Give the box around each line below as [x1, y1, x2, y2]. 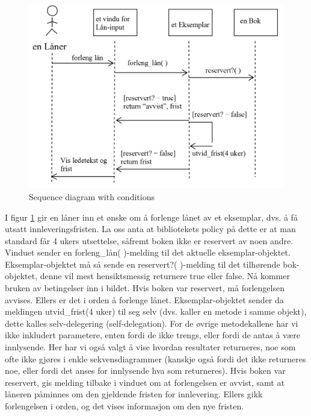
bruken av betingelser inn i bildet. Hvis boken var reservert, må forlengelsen [5, 282, 285, 294]
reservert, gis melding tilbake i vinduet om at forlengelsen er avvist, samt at [5, 376, 285, 388]
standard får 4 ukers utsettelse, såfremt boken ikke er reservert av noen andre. [5, 234, 294, 247]
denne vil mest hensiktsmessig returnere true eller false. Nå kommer [40, 269, 290, 282]
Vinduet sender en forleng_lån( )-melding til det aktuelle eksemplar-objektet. [5, 246, 291, 259]
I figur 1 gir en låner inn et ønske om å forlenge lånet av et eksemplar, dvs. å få [5, 210, 298, 223]
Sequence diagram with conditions [29, 190, 155, 203]
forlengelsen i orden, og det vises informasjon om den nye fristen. [5, 400, 244, 412]
